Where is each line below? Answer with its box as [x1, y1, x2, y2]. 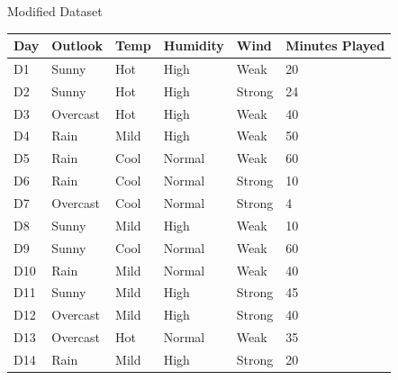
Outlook [51, 36, 104, 55]
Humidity [163, 36, 224, 55]
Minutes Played [285, 36, 385, 55]
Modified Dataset [7, 2, 103, 20]
